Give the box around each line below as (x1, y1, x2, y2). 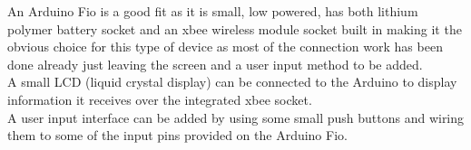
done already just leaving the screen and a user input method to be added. (7, 54, 423, 73)
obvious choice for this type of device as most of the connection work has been (7, 37, 443, 56)
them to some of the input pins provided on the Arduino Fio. (7, 126, 348, 145)
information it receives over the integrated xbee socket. (7, 89, 312, 108)
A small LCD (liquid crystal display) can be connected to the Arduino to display (7, 72, 457, 91)
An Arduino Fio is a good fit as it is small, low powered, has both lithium (7, 2, 418, 20)
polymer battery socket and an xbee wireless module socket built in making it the (7, 19, 462, 38)
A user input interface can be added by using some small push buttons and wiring (7, 108, 465, 127)
